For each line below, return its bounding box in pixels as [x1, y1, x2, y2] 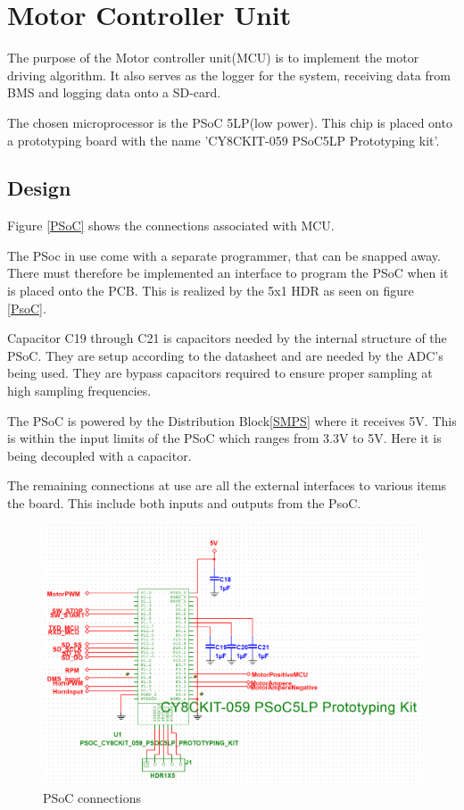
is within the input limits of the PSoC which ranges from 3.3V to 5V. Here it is [7, 429, 442, 447]
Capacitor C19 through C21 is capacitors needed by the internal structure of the [7, 329, 447, 347]
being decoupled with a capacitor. [7, 446, 192, 464]
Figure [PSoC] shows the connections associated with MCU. [7, 216, 335, 235]
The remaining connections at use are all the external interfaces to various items [7, 476, 447, 495]
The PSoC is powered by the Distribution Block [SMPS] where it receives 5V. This [7, 411, 457, 430]
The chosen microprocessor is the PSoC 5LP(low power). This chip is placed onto [7, 113, 452, 131]
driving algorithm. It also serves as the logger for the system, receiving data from [7, 65, 451, 84]
